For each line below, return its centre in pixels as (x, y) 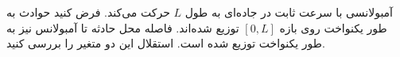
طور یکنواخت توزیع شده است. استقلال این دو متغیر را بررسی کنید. (166, 43)
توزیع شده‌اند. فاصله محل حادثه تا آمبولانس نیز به (123, 27)
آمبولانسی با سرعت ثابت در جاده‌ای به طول (289, 12)
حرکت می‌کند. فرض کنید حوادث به (88, 12)
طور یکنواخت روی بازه (333, 27)
